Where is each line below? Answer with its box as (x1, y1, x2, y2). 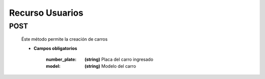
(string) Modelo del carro (84, 63, 136, 69)
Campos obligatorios (33, 45, 78, 51)
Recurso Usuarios (9, 7, 83, 18)
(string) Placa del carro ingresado (84, 56, 154, 62)
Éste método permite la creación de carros (21, 36, 108, 42)
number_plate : (46, 56, 77, 62)
